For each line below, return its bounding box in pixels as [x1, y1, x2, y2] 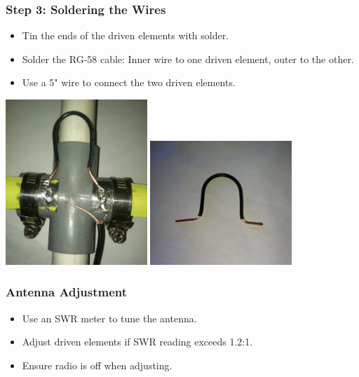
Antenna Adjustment [6, 283, 128, 301]
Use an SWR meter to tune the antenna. [22, 310, 197, 325]
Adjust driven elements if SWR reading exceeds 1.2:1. [22, 334, 253, 349]
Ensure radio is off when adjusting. [22, 357, 172, 372]
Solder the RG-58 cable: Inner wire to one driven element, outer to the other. [22, 51, 354, 66]
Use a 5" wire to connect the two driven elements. [22, 75, 236, 90]
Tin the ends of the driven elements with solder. [22, 28, 229, 43]
